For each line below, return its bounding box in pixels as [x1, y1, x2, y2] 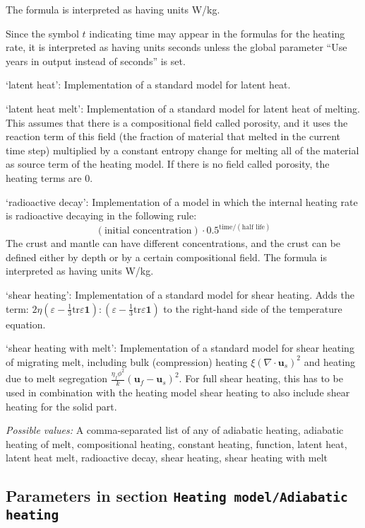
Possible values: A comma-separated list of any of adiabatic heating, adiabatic [6, 423, 344, 437]
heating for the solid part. [6, 398, 117, 413]
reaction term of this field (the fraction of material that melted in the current [6, 129, 340, 144]
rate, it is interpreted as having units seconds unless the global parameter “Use [6, 40, 347, 54]
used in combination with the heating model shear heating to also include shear [6, 384, 350, 399]
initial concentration [104, 226, 192, 236]
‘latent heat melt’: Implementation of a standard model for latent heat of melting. [6, 101, 360, 115]
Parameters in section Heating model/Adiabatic [6, 485, 348, 507]
